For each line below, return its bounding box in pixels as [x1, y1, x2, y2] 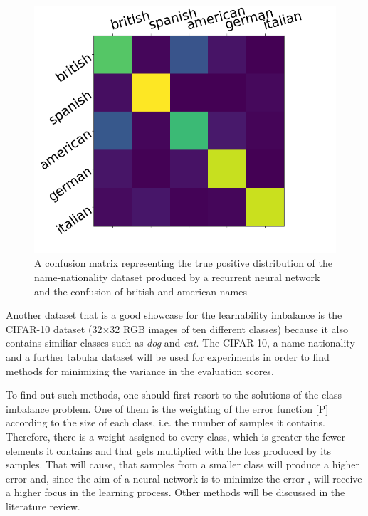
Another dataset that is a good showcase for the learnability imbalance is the [6, 307, 342, 322]
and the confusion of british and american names [34, 283, 247, 298]
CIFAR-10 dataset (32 [6, 321, 102, 336]
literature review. [6, 498, 80, 513]
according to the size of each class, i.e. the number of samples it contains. [6, 415, 325, 430]
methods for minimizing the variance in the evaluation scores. [6, 363, 274, 378]
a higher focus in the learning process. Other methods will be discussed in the [6, 485, 345, 500]
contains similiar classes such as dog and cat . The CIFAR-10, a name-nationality [6, 335, 355, 350]
